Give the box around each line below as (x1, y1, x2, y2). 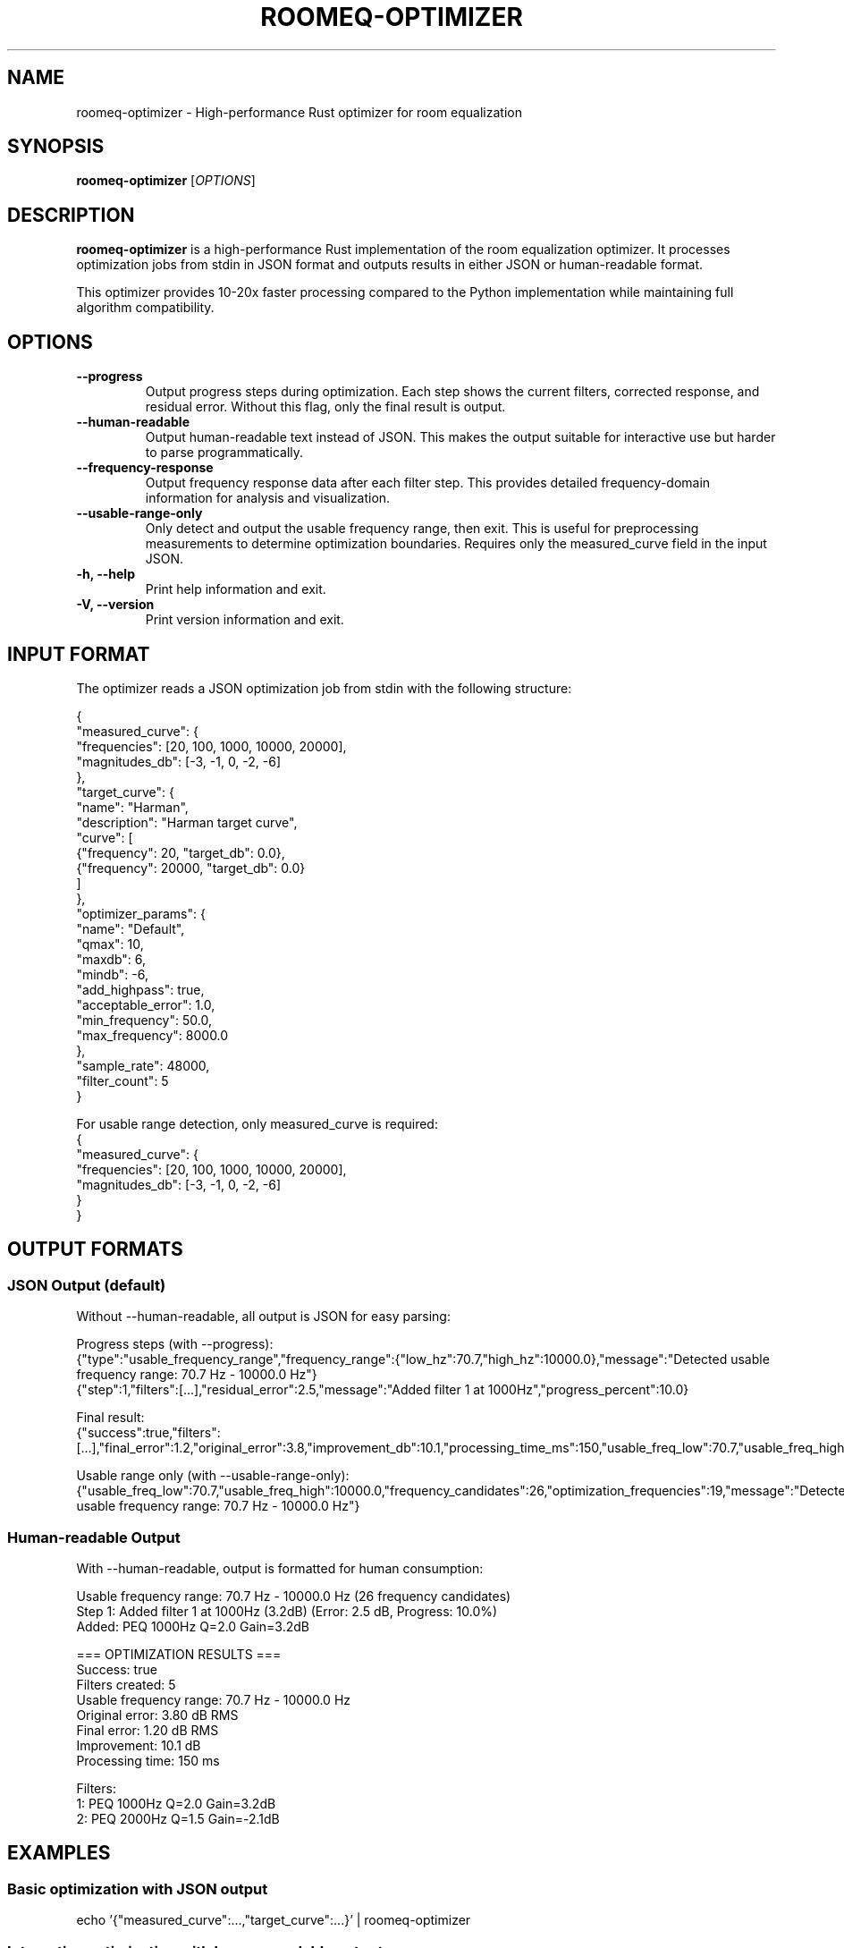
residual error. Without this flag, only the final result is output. (145, 399, 506, 415)
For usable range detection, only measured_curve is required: (76, 1115, 438, 1131)
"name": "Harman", (76, 799, 189, 815)
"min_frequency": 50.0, (76, 1012, 212, 1028)
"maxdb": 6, (76, 951, 147, 967)
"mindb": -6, (76, 966, 148, 982)
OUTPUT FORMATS (7, 1238, 183, 1261)
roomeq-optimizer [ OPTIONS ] (76, 173, 256, 189)
